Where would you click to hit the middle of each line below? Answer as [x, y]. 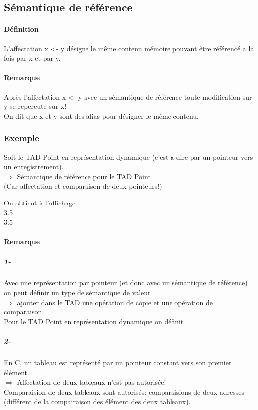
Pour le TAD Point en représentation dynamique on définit [94, 321]
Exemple [22, 138]
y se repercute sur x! [35, 106]
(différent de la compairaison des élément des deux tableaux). [97, 401]
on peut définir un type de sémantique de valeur [77, 292]
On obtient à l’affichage [40, 202]
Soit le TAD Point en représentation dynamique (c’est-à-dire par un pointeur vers [129, 156]
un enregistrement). [34, 166]
